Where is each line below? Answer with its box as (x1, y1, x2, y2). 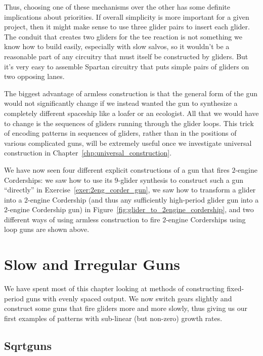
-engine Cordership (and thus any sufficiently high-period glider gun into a (28, 194, 259, 205)
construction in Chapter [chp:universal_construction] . (4, 147, 172, 158)
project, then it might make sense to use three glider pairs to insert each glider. (4, 21, 250, 32)
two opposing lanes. (4, 71, 65, 82)
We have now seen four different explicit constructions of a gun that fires (4, 164, 230, 175)
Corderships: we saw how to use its (4, 174, 112, 185)
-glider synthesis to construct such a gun (118, 174, 243, 185)
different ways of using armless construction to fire (4, 214, 160, 224)
